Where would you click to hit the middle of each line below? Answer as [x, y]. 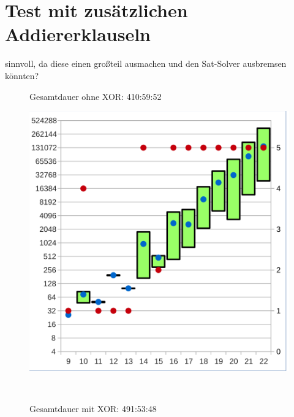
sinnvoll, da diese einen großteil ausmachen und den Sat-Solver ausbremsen [146, 63]
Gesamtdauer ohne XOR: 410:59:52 [96, 96]
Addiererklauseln [78, 34]
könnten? [22, 75]
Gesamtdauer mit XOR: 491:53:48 [93, 409]
